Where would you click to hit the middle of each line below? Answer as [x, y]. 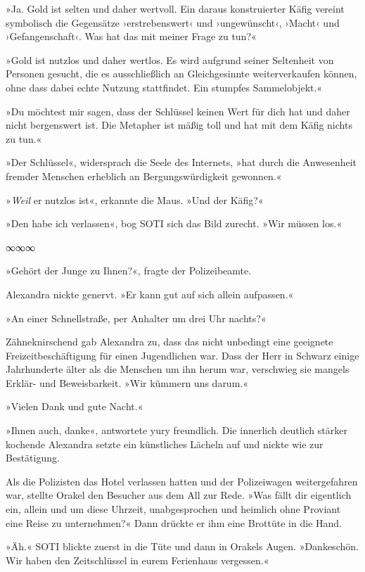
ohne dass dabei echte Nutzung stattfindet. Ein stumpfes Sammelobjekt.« [164, 87]
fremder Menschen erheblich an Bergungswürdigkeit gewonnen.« [144, 176]
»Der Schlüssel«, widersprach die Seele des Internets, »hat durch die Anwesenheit [181, 162]
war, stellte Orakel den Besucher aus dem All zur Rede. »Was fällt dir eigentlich [179, 495]
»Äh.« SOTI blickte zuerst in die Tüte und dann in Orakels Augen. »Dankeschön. [182, 546]
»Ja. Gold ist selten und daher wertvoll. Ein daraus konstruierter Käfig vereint [175, 8]
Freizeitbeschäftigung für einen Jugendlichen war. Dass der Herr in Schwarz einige [182, 355]
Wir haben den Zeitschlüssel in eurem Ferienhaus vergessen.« [137, 560]
